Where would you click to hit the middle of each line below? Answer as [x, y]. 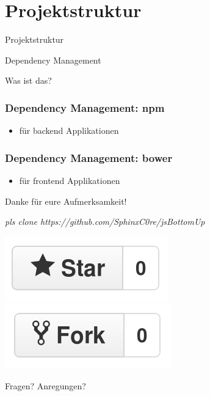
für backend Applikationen [69, 130]
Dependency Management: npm [85, 107]
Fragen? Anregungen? [45, 385]
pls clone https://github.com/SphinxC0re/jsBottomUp [105, 222]
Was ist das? [28, 80]
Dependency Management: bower [89, 157]
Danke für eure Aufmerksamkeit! [66, 201]
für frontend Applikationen [70, 180]
